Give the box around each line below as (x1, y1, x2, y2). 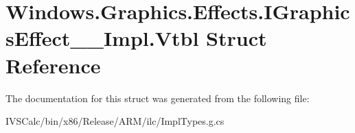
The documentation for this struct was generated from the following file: (5, 90, 310, 105)
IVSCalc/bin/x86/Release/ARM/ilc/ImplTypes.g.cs (5, 114, 225, 128)
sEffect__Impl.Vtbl (5, 24, 199, 52)
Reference (5, 51, 101, 79)
